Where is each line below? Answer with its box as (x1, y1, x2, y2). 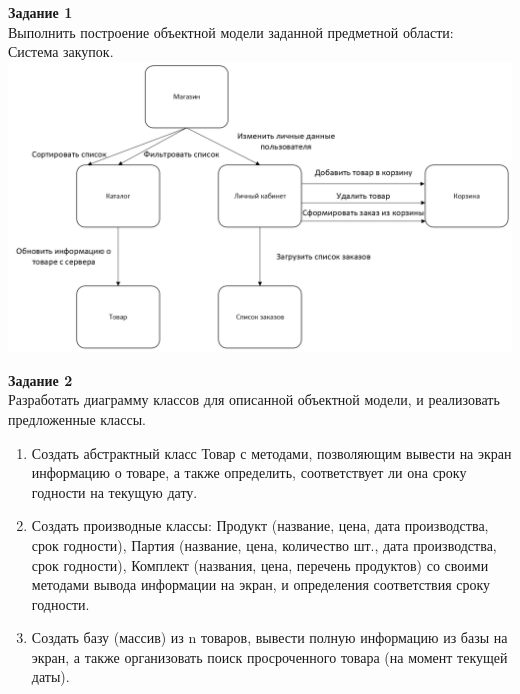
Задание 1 (8, 2, 73, 22)
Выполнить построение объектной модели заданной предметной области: (8, 21, 454, 42)
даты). (31, 666, 70, 687)
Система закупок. (8, 41, 114, 62)
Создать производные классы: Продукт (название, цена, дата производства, (31, 515, 489, 536)
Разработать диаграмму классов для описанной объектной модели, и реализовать (8, 389, 500, 410)
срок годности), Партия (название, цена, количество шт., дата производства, (31, 534, 497, 555)
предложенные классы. (8, 408, 146, 429)
